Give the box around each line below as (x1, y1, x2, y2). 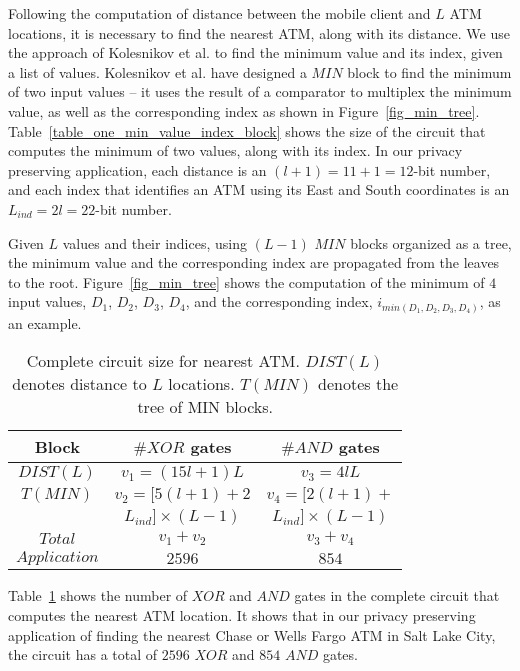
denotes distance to (12, 372, 147, 396)
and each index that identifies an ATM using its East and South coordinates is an (8, 179, 510, 200)
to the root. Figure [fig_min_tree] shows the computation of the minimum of (8, 271, 485, 292)
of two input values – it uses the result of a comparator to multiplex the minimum (8, 81, 512, 102)
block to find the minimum (347, 61, 512, 82)
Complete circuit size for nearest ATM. (26, 349, 300, 373)
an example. (8, 312, 82, 333)
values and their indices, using (62, 232, 247, 253)
